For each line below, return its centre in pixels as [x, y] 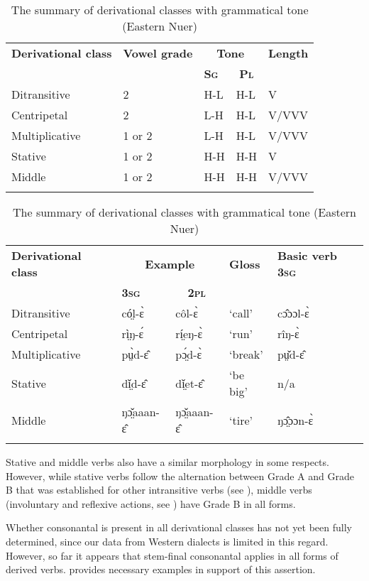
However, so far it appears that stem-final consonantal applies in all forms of [172, 555]
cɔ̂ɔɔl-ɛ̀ [293, 313]
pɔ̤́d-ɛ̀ [189, 354]
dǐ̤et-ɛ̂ [189, 383]
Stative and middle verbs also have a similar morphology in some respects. [167, 462]
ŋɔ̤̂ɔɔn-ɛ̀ [295, 420]
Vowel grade [158, 53]
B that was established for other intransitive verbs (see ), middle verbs [159, 490]
